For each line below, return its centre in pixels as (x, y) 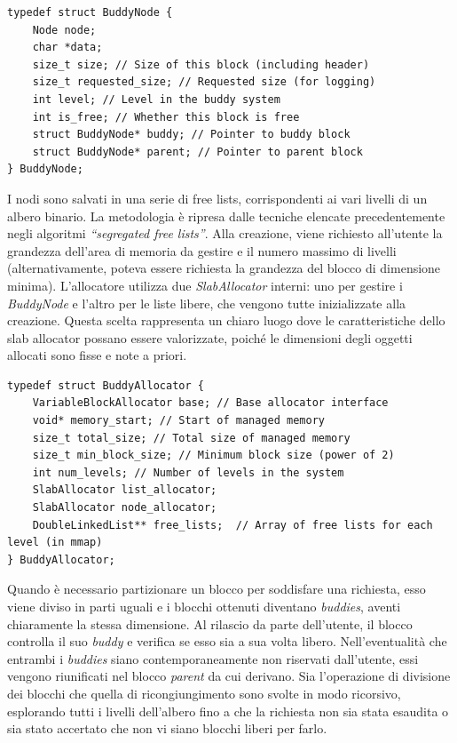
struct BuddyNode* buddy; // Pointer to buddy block (191, 135)
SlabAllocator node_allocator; (125, 508)
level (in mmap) (55, 543)
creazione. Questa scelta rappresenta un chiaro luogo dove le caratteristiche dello (226, 320)
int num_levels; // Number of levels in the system (188, 472)
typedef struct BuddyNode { (90, 12)
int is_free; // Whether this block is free (166, 117)
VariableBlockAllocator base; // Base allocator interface (210, 403)
